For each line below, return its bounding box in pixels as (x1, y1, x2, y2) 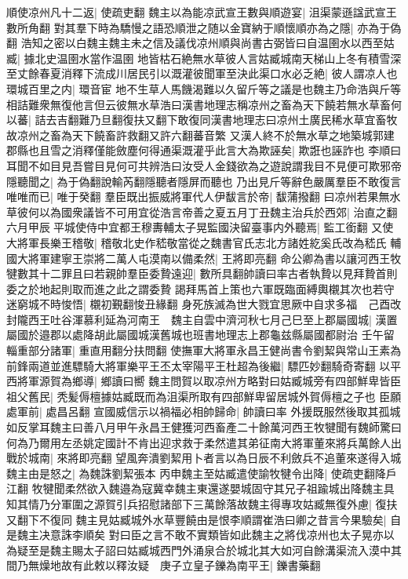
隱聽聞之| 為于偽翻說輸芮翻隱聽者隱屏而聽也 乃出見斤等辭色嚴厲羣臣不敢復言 (6, 173, 402, 189)
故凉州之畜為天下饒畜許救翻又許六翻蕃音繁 (6, 126, 226, 143)
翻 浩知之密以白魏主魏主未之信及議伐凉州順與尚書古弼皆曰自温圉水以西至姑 (6, 35, 395, 51)
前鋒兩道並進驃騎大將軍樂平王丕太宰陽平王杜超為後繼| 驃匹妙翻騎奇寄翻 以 (6, 357, 391, 373)
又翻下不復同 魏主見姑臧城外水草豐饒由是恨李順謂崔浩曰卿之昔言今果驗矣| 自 (6, 511, 402, 527)
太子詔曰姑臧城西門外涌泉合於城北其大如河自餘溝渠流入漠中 (82, 541, 391, 558)
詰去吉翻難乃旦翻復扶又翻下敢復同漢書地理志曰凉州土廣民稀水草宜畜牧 (35, 111, 398, 128)
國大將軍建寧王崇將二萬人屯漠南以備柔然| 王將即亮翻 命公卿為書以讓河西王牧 (6, 249, 402, 266)
